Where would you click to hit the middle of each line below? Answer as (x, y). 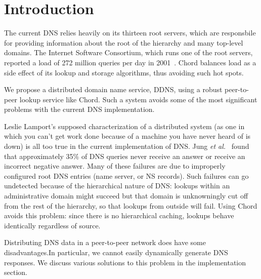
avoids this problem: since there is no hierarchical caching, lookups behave (119, 215)
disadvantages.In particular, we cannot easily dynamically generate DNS (116, 252)
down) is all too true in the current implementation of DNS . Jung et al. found (127, 146)
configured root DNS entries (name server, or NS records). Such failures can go (126, 175)
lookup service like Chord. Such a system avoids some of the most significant (138, 99)
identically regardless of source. (52, 225)
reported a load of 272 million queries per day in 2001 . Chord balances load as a (130, 62)
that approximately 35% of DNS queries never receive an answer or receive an (125, 156)
